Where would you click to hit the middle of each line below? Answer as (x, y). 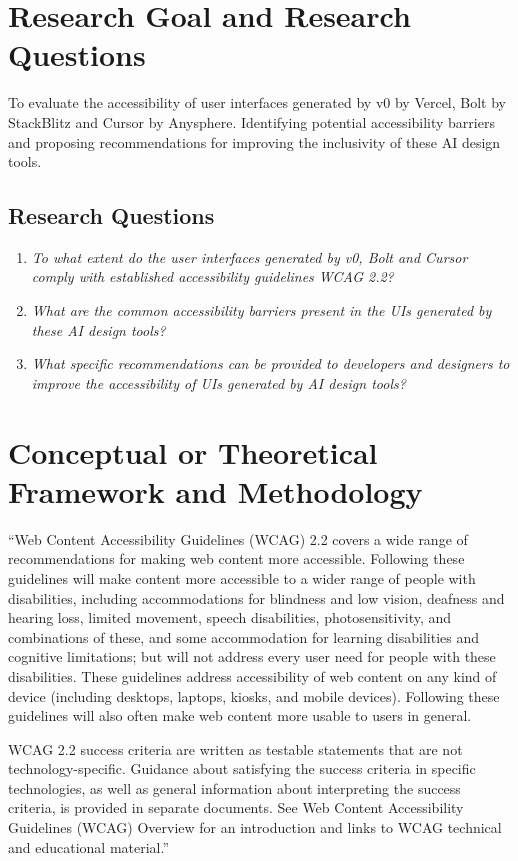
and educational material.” (89, 846)
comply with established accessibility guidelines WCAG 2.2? (212, 276)
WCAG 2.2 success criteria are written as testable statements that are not (235, 748)
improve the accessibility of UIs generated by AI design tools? (218, 382)
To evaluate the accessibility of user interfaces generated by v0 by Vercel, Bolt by (257, 102)
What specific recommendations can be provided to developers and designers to (270, 363)
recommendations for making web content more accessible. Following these (236, 558)
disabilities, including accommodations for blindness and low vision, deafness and (256, 597)
